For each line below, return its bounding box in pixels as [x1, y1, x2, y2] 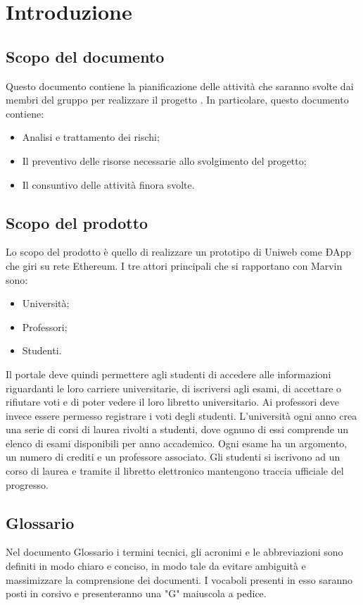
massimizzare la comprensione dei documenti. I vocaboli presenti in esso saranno [6, 572, 352, 587]
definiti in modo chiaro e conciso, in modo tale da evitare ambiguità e [6, 559, 306, 573]
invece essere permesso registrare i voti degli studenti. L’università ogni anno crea [6, 408, 357, 423]
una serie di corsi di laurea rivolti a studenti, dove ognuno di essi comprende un [6, 422, 349, 437]
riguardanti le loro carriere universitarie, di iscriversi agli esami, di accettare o [6, 380, 342, 395]
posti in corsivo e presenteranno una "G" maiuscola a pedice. [6, 586, 267, 601]
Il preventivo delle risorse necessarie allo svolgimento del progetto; [22, 153, 307, 168]
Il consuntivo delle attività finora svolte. [22, 177, 195, 192]
